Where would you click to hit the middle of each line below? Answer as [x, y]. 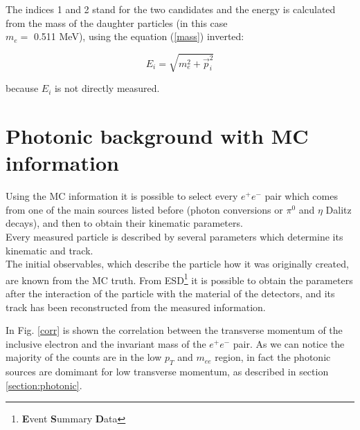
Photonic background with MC [157, 136]
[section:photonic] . [44, 385]
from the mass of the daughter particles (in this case [117, 22]
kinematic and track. [49, 250]
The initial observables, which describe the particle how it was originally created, [177, 264]
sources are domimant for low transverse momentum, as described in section [167, 372]
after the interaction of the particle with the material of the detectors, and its [170, 293]
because [22, 88]
